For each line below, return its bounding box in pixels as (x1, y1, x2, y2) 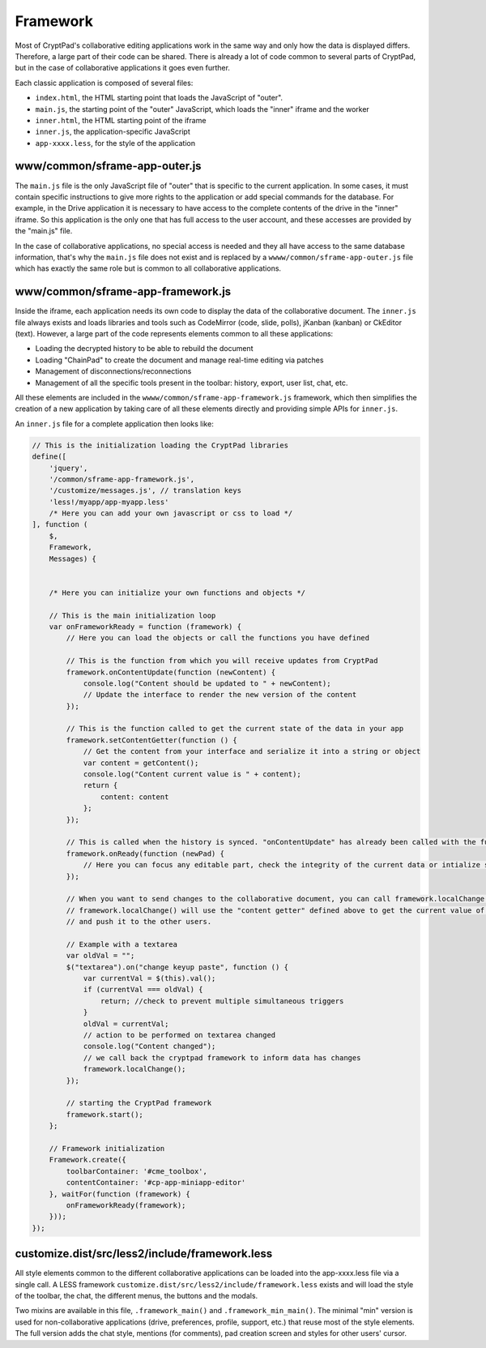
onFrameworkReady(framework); (66, 1200, 186, 1209)
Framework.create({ (49, 1155, 127, 1165)
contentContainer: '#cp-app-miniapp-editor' (66, 1178, 246, 1188)
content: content (100, 792, 169, 802)
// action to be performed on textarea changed (83, 1030, 276, 1040)
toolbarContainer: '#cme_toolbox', (66, 1166, 208, 1175)
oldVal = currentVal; (83, 1019, 169, 1029)
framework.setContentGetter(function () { (66, 735, 238, 745)
